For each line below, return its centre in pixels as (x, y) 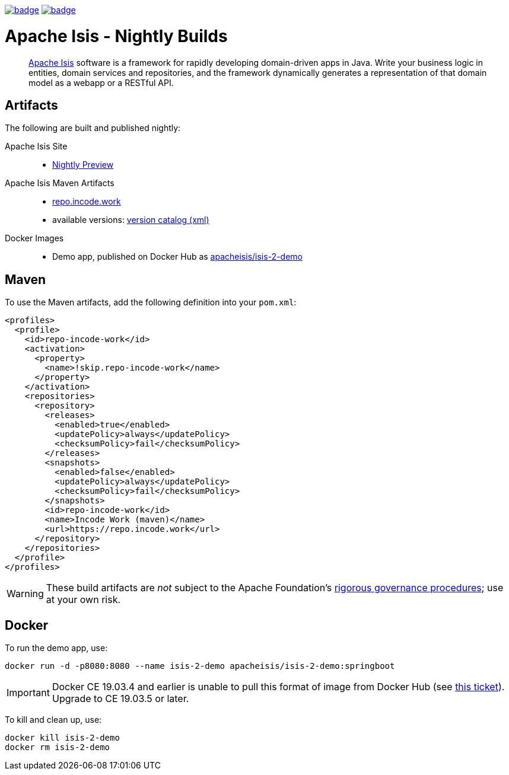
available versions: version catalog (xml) (131, 220)
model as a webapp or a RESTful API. (101, 82)
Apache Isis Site (36, 146)
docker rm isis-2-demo (58, 747)
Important (28, 693)
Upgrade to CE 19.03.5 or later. (120, 699)
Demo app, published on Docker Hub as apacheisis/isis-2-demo (177, 257)
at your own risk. (83, 600)
